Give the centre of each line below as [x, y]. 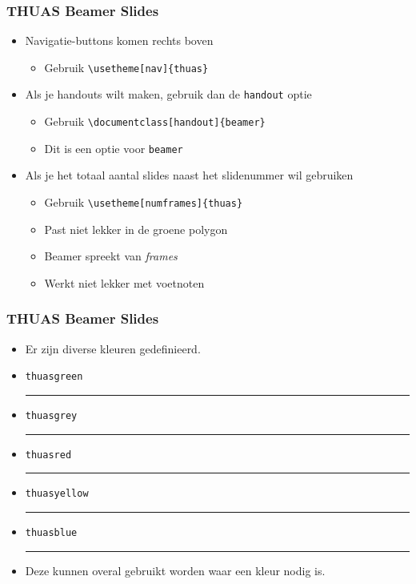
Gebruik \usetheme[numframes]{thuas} [144, 202]
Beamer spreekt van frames [111, 256]
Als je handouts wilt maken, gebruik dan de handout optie [168, 94]
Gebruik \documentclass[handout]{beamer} [155, 121]
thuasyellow [57, 494]
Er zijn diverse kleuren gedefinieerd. [113, 348]
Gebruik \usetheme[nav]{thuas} [126, 67]
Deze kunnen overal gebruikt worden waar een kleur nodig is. [175, 570]
